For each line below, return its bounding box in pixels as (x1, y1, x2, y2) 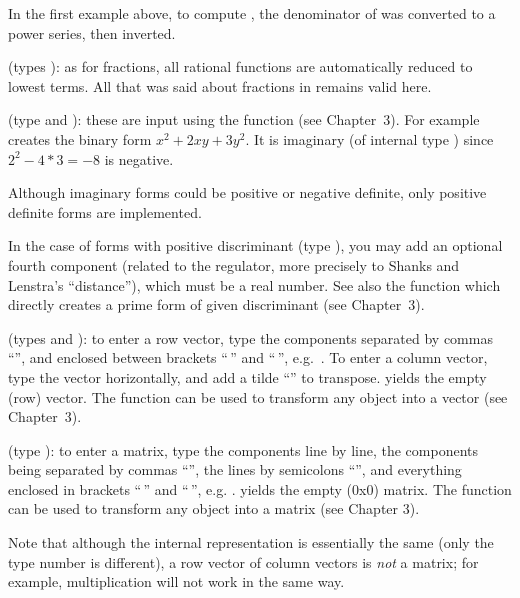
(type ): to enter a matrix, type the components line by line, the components (8, 439, 478, 460)
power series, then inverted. (8, 22, 176, 43)
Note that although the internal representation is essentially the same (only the (8, 532, 494, 553)
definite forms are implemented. (8, 201, 202, 222)
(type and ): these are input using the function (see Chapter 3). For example (8, 109, 480, 130)
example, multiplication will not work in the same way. (8, 571, 345, 592)
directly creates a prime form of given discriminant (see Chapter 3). (8, 294, 425, 315)
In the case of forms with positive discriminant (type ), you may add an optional (8, 235, 503, 256)
